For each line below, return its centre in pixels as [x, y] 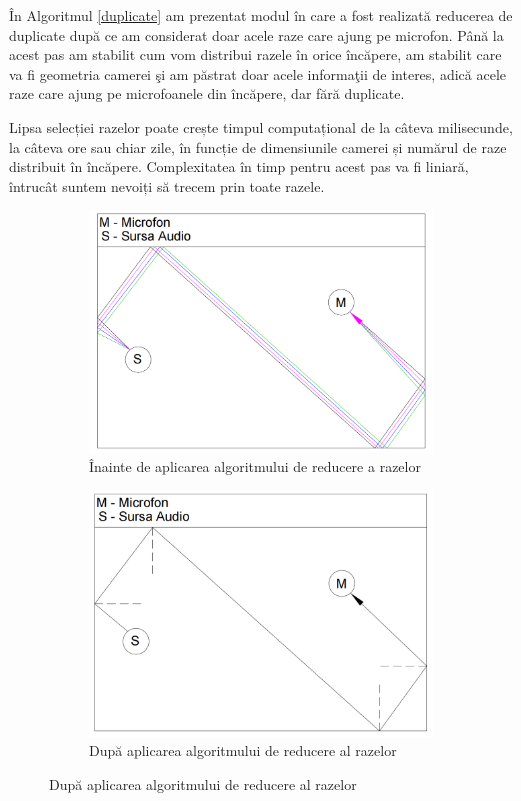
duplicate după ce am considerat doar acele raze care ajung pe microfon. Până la [256, 34]
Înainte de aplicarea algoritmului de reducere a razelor [255, 466]
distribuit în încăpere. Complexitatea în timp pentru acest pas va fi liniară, [239, 166]
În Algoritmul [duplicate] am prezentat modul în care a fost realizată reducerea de [261, 15]
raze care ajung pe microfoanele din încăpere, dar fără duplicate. [207, 93]
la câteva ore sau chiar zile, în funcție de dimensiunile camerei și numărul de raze [258, 146]
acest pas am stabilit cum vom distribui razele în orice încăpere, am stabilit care [255, 54]
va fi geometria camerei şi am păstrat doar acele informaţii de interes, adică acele [257, 73]
